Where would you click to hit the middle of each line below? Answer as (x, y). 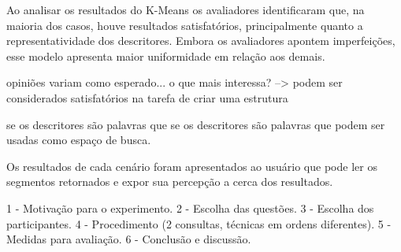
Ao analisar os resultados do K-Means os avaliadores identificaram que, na (186, 9)
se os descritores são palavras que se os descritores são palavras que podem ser (196, 124)
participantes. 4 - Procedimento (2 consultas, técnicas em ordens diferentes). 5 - (199, 223)
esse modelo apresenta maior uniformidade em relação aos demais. (166, 56)
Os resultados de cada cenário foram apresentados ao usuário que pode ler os (192, 166)
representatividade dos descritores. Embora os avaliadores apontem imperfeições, (201, 41)
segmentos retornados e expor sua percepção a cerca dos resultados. (170, 182)
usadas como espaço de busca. (79, 140)
